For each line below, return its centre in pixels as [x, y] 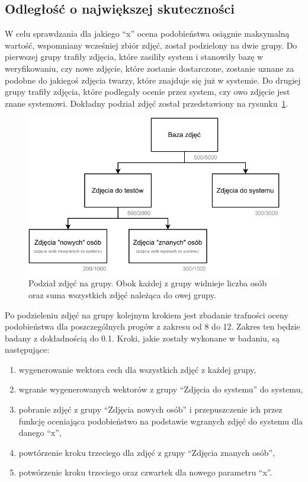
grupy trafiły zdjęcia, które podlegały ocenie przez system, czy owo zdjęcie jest [147, 92]
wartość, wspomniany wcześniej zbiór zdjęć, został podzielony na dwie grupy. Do [151, 45]
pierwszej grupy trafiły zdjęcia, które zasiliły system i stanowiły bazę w [134, 57]
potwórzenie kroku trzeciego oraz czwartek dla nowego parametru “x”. [145, 472]
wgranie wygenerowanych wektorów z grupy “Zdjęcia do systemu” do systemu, [161, 389]
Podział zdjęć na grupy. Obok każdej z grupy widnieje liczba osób [148, 283]
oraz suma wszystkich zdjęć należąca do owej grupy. [122, 294]
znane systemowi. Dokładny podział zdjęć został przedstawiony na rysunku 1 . [147, 103]
